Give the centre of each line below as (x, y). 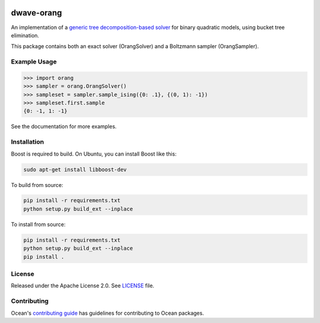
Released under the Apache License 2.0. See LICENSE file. (83, 286)
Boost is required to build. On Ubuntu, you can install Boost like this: (94, 154)
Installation (28, 142)
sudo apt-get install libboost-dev (75, 170)
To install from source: (38, 224)
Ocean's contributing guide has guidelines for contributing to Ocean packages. (108, 313)
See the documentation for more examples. (64, 126)
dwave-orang (36, 13)
